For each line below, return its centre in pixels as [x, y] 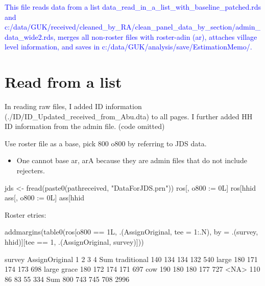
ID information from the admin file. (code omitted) [85, 126]
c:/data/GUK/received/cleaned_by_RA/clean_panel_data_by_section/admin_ [132, 27]
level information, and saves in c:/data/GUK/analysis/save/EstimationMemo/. [128, 47]
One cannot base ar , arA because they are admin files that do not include [132, 160]
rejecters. [31, 171]
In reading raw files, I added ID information [73, 106]
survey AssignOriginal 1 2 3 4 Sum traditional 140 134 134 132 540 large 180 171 [131, 259]
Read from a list [63, 82]
